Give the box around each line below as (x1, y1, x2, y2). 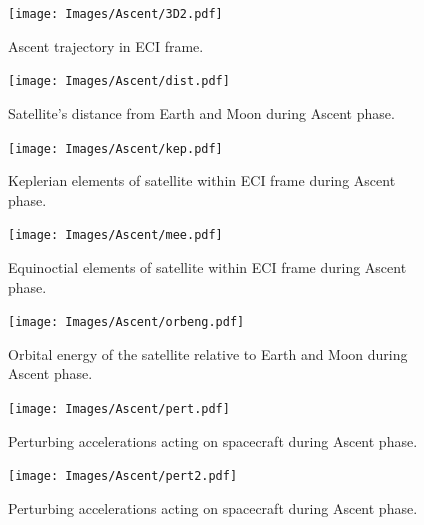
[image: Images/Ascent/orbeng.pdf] (8, 315, 245, 330)
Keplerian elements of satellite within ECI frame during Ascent (8, 170, 396, 191)
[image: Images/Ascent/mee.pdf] (8, 228, 223, 243)
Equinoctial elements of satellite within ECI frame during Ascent (8, 257, 407, 277)
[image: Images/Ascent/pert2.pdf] (8, 469, 238, 484)
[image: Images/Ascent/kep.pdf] (8, 141, 223, 156)
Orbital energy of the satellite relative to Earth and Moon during (8, 343, 408, 364)
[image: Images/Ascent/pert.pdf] (8, 402, 230, 417)
